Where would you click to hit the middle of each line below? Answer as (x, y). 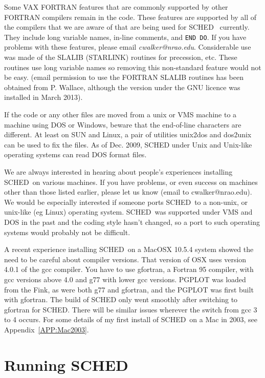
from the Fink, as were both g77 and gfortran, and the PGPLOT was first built (129, 289)
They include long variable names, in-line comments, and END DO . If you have (125, 37)
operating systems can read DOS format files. (75, 154)
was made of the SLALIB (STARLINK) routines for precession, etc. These (121, 57)
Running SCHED (66, 364)
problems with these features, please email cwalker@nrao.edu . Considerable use (128, 47)
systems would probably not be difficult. (67, 232)
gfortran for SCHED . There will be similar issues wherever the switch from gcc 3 (131, 309)
